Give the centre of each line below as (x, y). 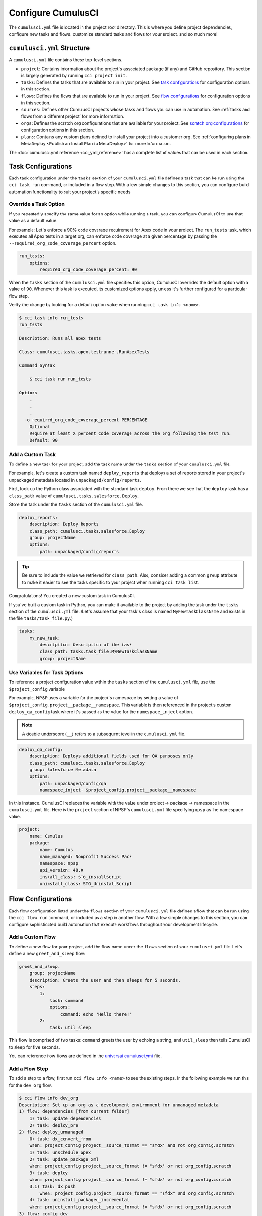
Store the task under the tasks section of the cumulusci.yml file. (76, 504)
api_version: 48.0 (61, 870)
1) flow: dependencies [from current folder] (74, 1112)
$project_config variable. (37, 689)
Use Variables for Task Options (46, 673)
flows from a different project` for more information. (73, 116)
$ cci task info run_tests (51, 318)
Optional (40, 427)
